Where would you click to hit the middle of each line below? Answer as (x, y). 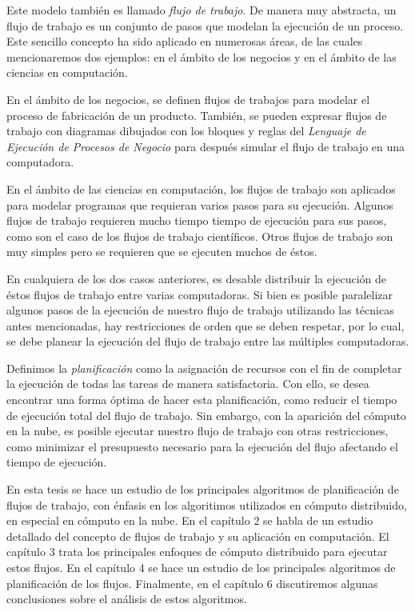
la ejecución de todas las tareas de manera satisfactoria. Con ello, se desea (188, 384)
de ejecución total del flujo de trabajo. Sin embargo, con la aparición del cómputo (206, 415)
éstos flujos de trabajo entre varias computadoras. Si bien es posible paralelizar (200, 294)
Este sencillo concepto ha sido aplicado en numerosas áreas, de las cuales (185, 41)
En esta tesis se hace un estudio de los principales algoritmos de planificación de (203, 489)
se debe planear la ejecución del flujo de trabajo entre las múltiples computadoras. (208, 341)
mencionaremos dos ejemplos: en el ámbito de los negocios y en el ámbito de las (202, 56)
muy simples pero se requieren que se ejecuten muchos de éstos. (162, 252)
